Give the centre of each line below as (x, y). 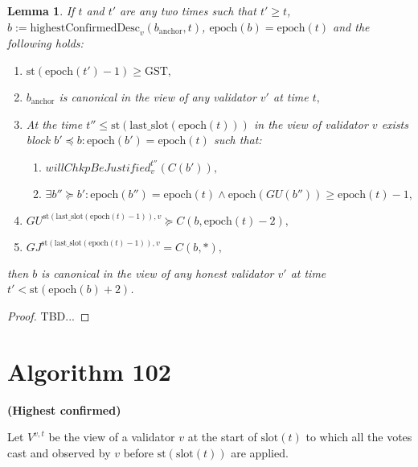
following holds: (45, 43)
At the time (54, 124)
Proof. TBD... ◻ (49, 315)
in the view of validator (311, 124)
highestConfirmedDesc (85, 28)
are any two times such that (188, 10)
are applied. (260, 452)
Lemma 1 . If (41, 10)
